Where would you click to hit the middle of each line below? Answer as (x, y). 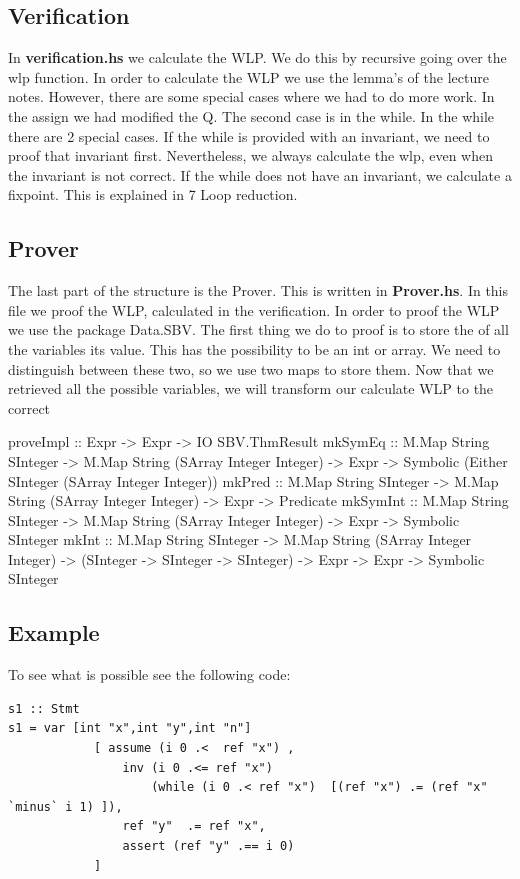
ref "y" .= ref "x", (194, 826)
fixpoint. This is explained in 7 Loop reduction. (153, 194)
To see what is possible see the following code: (149, 674)
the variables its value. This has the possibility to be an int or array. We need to (254, 348)
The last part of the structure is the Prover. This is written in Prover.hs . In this (258, 290)
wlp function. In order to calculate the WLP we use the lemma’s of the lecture (248, 76)
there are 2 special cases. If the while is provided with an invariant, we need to (249, 135)
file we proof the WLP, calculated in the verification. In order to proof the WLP (254, 309)
